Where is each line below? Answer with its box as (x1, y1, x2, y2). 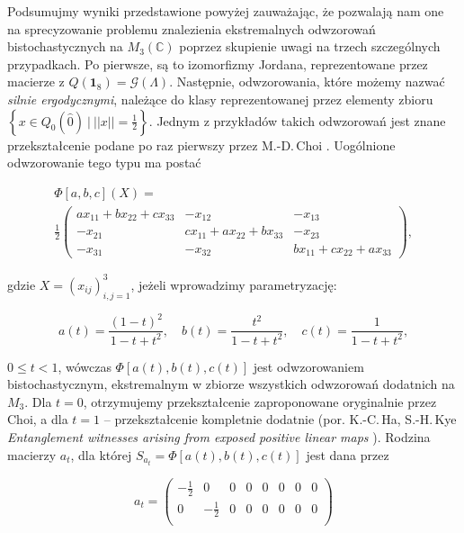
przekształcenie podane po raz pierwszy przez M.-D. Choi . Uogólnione (7, 135, 396, 154)
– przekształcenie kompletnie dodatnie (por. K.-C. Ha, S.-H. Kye (103, 410, 457, 429)
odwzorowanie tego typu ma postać (7, 153, 201, 172)
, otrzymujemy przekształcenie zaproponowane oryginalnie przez (83, 392, 437, 411)
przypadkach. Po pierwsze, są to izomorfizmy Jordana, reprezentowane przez (7, 54, 428, 73)
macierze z (7, 72, 65, 91)
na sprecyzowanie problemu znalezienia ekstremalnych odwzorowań (7, 19, 376, 38)
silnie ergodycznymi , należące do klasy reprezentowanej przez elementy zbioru (7, 89, 433, 108)
